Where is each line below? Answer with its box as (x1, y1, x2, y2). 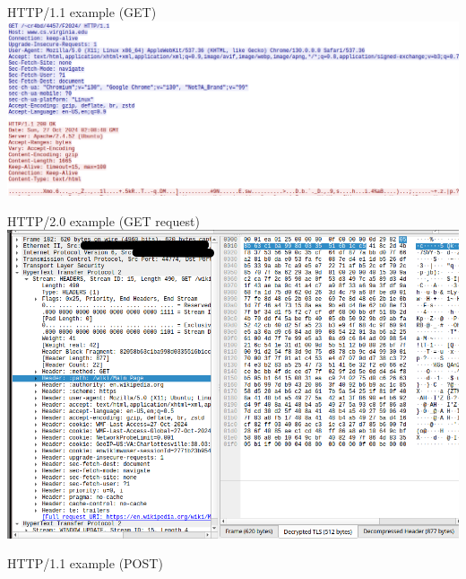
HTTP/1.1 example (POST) (7, 554, 163, 573)
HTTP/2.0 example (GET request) (7, 211, 200, 230)
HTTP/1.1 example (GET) (7, 3, 157, 21)
